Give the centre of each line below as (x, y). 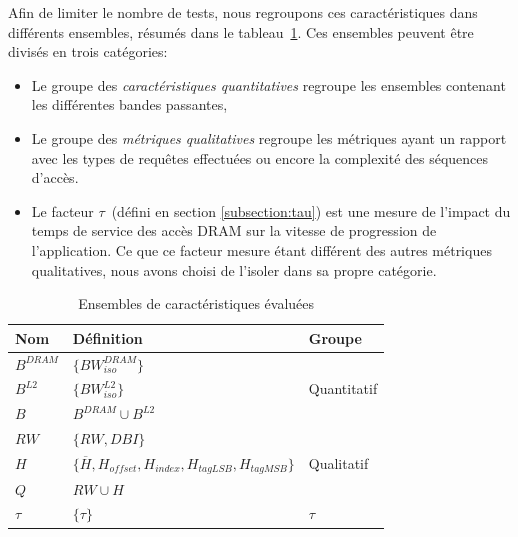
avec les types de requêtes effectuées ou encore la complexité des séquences (260, 157)
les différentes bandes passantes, (129, 104)
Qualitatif (338, 463)
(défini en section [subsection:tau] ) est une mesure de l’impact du (311, 210)
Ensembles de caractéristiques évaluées (196, 303)
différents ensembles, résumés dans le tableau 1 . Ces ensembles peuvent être (241, 31)
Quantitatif (343, 388)
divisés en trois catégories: (88, 51)
